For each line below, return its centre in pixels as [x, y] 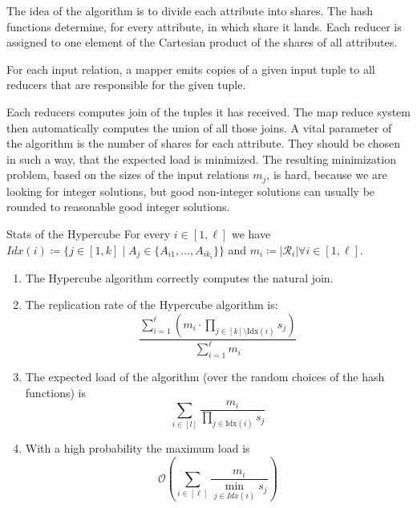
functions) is [56, 392]
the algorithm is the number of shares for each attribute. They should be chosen [203, 143]
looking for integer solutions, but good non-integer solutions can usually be [191, 191]
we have [251, 233]
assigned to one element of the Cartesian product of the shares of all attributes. [202, 42]
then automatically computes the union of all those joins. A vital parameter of [199, 127]
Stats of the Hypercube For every [89, 233]
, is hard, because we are [327, 175]
